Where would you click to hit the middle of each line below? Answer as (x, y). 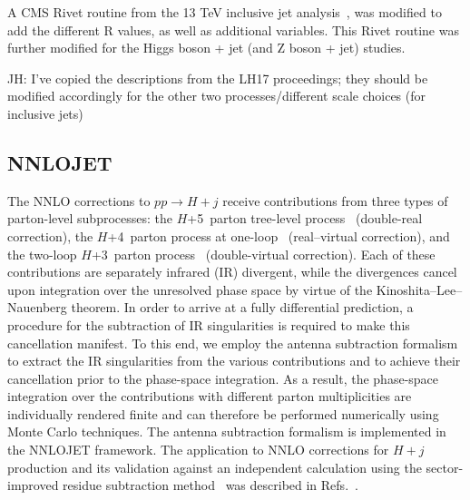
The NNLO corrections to (79, 200)
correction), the (50, 235)
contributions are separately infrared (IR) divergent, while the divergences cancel (232, 272)
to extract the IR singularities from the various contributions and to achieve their (234, 361)
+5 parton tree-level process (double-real (305, 218)
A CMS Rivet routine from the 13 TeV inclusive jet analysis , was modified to (225, 12)
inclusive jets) (45, 113)
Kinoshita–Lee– (419, 289)
